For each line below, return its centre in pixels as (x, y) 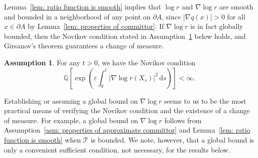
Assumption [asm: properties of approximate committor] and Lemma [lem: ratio (127, 130)
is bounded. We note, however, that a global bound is (173, 139)
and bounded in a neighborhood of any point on (77, 16)
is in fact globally (217, 26)
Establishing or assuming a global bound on (71, 100)
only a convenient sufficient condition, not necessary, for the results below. (117, 149)
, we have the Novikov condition (147, 62)
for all (236, 16)
